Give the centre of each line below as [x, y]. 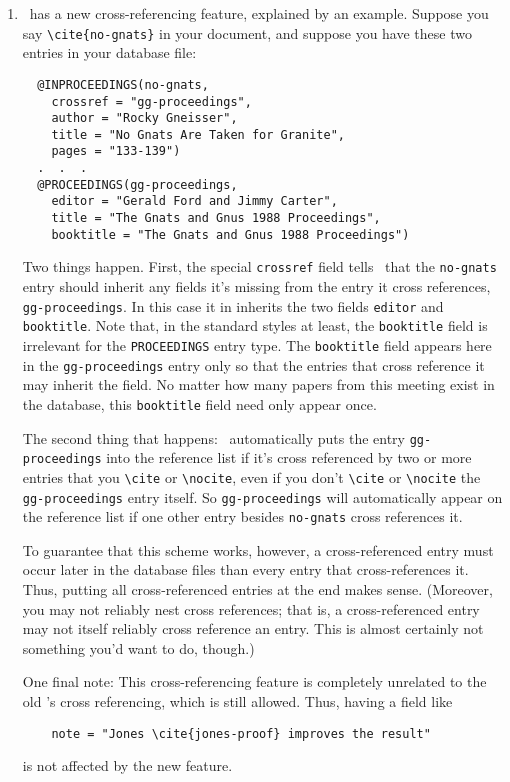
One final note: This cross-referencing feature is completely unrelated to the [254, 681]
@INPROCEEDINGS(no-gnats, [123, 84]
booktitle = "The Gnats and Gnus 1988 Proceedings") [230, 234]
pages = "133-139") [116, 151]
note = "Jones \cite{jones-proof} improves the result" [241, 733]
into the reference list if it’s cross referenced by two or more [289, 457]
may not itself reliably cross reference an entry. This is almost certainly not [253, 628]
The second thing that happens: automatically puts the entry [213, 437]
